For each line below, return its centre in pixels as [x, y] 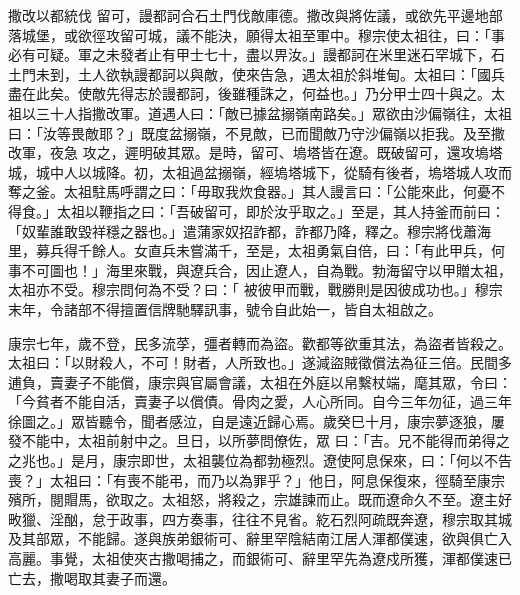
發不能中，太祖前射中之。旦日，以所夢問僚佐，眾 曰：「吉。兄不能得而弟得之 [259, 440]
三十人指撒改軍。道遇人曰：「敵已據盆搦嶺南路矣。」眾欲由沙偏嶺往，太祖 [273, 112]
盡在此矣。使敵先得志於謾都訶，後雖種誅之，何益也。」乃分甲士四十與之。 [249, 93]
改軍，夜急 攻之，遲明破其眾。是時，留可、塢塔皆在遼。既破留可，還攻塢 [248, 152]
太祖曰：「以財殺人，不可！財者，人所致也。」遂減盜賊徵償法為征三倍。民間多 [260, 362]
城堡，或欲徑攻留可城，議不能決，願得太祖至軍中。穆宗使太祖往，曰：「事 [263, 34]
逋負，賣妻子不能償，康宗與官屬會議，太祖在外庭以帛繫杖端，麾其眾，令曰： [260, 381]
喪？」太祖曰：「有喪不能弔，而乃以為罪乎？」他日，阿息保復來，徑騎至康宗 [256, 479]
